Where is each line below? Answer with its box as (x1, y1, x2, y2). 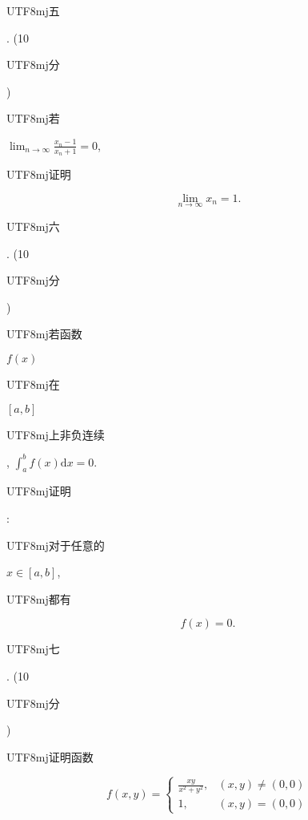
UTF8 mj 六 (6, 218, 60, 235)
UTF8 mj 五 (6, 2, 60, 18)
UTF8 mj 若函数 (6, 325, 82, 342)
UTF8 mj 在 (6, 375, 60, 392)
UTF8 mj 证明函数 (6, 748, 94, 765)
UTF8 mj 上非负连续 (6, 426, 105, 442)
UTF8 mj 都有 (6, 590, 71, 607)
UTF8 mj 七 (6, 640, 60, 657)
